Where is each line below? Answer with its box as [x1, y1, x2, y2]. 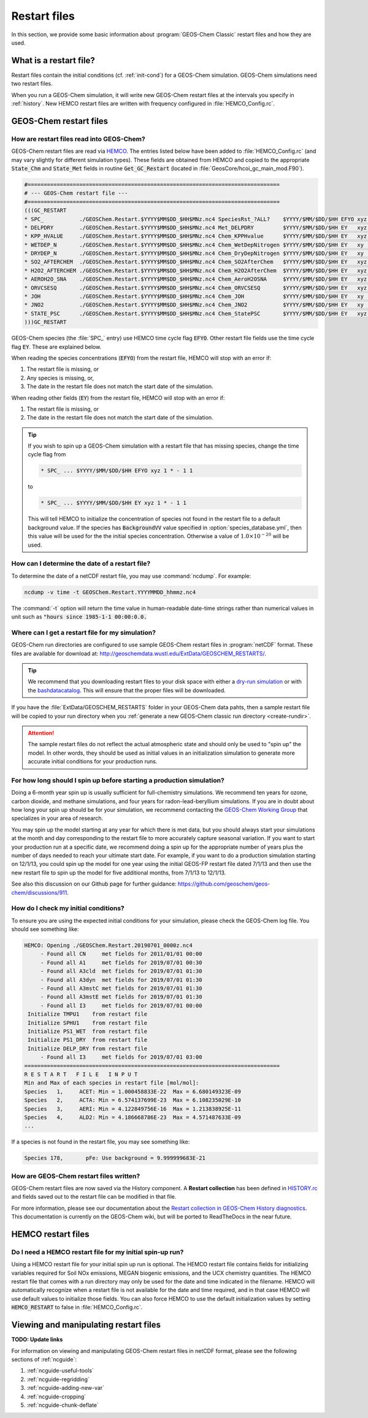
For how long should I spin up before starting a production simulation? [11, 776, 225, 784]
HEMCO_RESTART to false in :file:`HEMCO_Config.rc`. [11, 1304, 143, 1311]
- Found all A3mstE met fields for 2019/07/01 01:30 [40, 994, 202, 1000]
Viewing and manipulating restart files [11, 1320, 161, 1330]
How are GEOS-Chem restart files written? [11, 1172, 140, 1180]
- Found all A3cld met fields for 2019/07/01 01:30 [40, 968, 202, 975]
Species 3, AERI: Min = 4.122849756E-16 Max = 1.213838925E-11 [24, 1105, 242, 1112]
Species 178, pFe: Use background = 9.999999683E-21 [24, 1155, 205, 1162]
